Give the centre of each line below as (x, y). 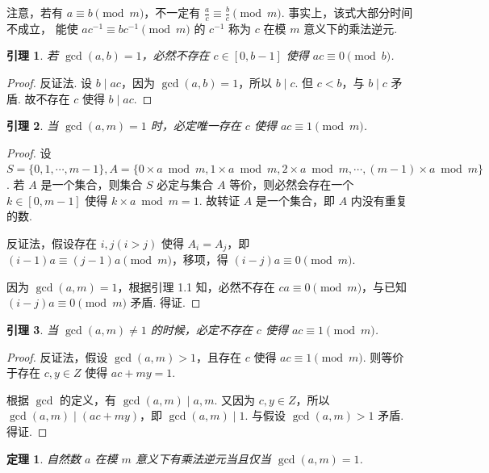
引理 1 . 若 (32, 55)
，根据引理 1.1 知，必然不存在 (196, 286)
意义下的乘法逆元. (351, 28)
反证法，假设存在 (52, 243)
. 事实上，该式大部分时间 (347, 12)
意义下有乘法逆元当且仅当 (203, 458)
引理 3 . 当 (32, 329)
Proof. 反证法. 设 (50, 83)
